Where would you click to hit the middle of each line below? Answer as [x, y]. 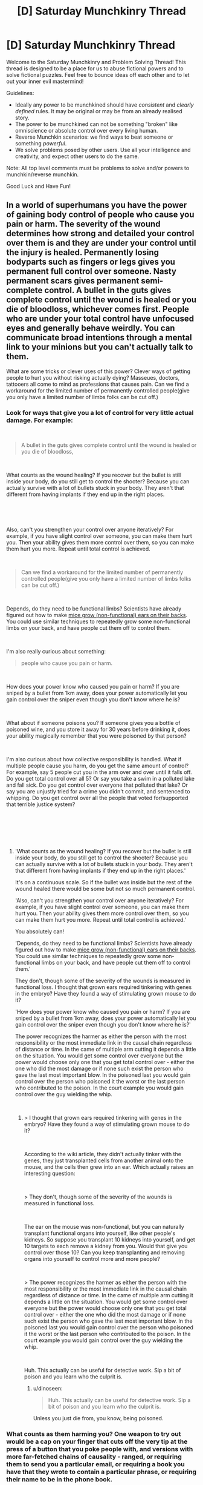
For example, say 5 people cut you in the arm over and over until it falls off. [99, 772]
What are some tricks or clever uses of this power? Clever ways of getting [98, 371]
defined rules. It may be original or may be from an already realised [98, 111]
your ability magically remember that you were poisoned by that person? [96, 736]
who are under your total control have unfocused [100, 319]
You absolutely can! [40, 931]
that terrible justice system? [41, 804]
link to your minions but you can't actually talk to [100, 347]
